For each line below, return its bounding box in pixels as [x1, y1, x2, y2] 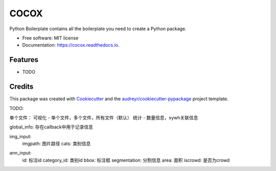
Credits [9, 82, 34, 91]
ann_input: [9, 150, 32, 156]
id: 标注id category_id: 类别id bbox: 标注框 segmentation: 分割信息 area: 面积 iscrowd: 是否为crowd [22, 157, 230, 163]
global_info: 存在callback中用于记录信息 [9, 124, 94, 130]
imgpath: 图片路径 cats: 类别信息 [22, 141, 91, 147]
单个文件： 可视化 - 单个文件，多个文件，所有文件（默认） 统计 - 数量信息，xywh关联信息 [9, 114, 198, 120]
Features [9, 55, 38, 64]
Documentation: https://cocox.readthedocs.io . [22, 42, 120, 48]
